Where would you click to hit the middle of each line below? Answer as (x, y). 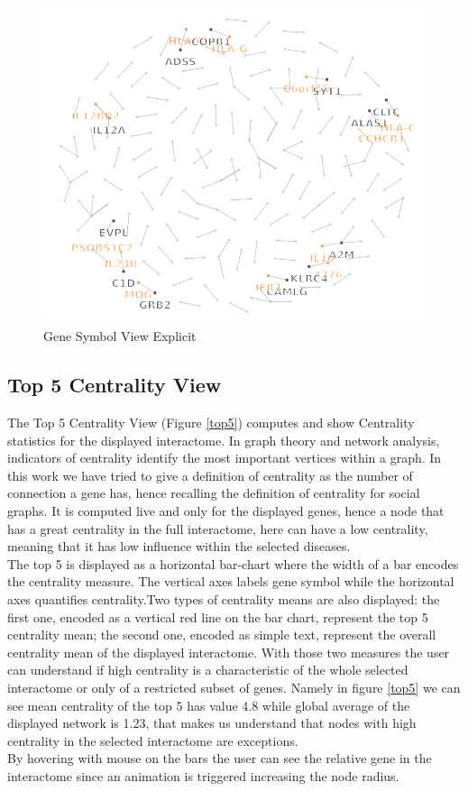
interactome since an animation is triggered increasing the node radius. (203, 775)
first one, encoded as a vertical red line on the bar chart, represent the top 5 (218, 616)
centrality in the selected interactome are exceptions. (153, 740)
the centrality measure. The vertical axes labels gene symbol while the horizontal (231, 581)
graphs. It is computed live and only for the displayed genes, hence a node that (226, 511)
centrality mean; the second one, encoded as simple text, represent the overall (222, 635)
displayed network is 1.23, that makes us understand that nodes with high (212, 723)
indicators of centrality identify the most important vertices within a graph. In (225, 458)
